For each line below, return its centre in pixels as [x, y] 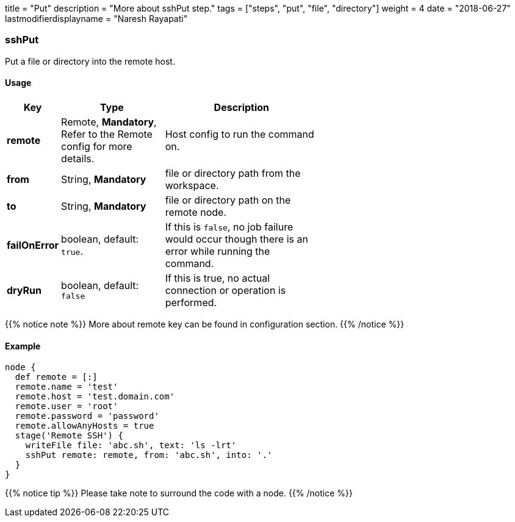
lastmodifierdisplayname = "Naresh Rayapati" [96, 19]
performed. [191, 302]
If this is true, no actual [218, 278]
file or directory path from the [233, 173]
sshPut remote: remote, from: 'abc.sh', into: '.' [149, 455]
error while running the [218, 251]
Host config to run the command [239, 134]
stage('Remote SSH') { [69, 436]
